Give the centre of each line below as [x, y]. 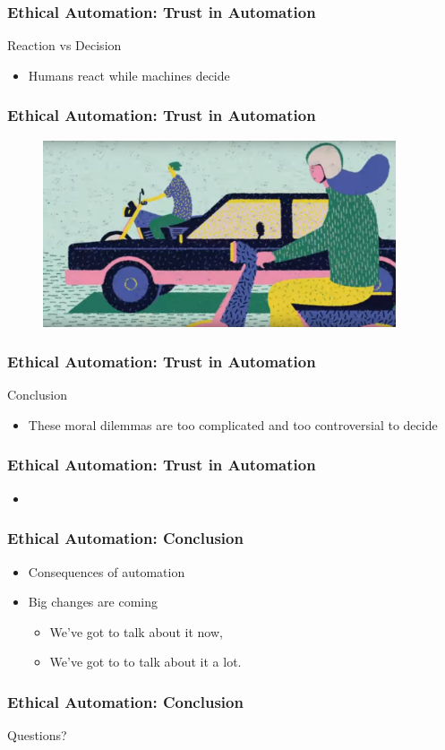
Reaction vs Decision [64, 45]
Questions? [37, 735]
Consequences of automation [107, 571]
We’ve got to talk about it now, [136, 631]
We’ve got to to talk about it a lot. [145, 662]
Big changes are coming [93, 602]
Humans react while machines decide [129, 75]
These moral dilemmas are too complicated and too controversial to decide [233, 424]
